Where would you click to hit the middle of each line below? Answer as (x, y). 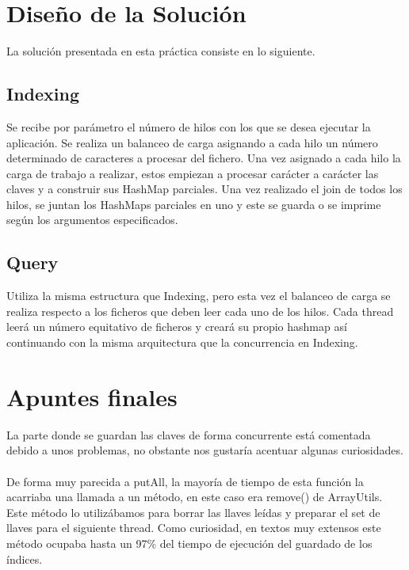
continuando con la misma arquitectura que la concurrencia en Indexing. (182, 342)
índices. (25, 559)
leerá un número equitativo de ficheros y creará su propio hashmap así (177, 327)
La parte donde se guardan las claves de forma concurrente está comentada (189, 434)
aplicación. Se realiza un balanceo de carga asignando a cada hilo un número (192, 142)
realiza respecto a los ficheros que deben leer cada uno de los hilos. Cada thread (200, 311)
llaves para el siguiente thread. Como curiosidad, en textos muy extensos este (194, 528)
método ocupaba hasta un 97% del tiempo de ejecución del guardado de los (189, 543)
